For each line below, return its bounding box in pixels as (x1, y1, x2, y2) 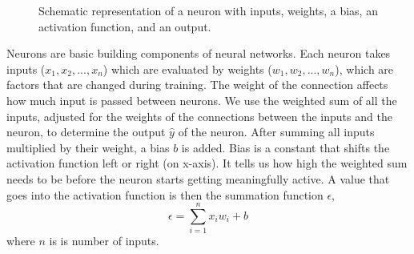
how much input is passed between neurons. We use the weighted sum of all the (6, 91, 397, 108)
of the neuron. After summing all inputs (178, 123, 375, 140)
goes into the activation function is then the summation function (6, 186, 324, 203)
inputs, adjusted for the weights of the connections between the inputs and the (6, 107, 392, 124)
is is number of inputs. (49, 232, 159, 249)
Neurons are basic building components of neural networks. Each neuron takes (6, 45, 391, 62)
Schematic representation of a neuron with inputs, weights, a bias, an (38, 2, 378, 18)
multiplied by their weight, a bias (6, 139, 170, 155)
